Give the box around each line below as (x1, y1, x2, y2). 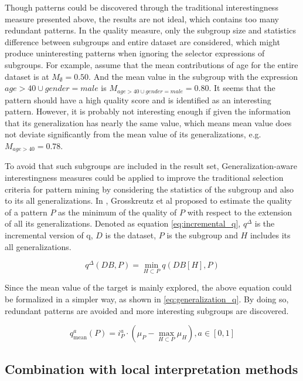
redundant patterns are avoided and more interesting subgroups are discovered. (5, 304, 289, 316)
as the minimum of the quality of (58, 205, 177, 218)
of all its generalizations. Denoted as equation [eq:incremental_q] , (5, 217, 241, 230)
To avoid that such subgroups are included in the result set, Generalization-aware (5, 160, 297, 172)
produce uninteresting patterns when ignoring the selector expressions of (5, 47, 265, 59)
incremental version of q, (5, 229, 93, 241)
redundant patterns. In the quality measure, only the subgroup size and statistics (5, 24, 296, 36)
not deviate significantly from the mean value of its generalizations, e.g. (5, 128, 261, 140)
